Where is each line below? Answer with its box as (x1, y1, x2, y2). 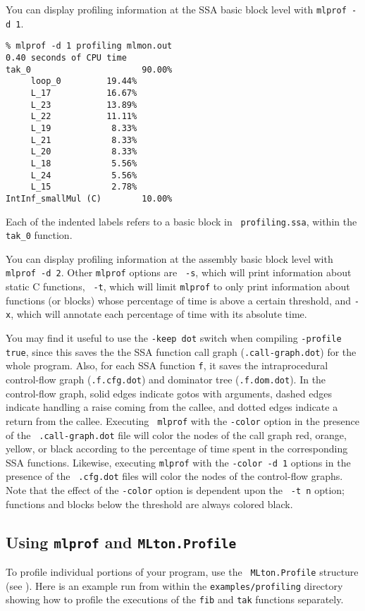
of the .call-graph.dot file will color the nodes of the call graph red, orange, (6, 427, 347, 442)
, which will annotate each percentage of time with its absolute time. (11, 307, 307, 321)
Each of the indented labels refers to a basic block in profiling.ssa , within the (6, 214, 357, 228)
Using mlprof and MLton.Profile (6, 531, 237, 553)
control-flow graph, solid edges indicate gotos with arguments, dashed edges (6, 385, 332, 400)
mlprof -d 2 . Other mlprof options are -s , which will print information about (6, 265, 352, 280)
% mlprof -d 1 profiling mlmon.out (6, 41, 173, 51)
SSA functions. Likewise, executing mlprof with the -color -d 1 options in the (6, 455, 351, 469)
